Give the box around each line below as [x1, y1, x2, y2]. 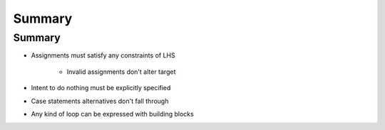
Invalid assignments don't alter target [66, 67, 176, 76]
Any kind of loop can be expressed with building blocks [31, 109, 194, 118]
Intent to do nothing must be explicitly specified [31, 84, 171, 92]
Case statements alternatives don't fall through [31, 97, 169, 105]
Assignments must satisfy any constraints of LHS [31, 51, 175, 60]
